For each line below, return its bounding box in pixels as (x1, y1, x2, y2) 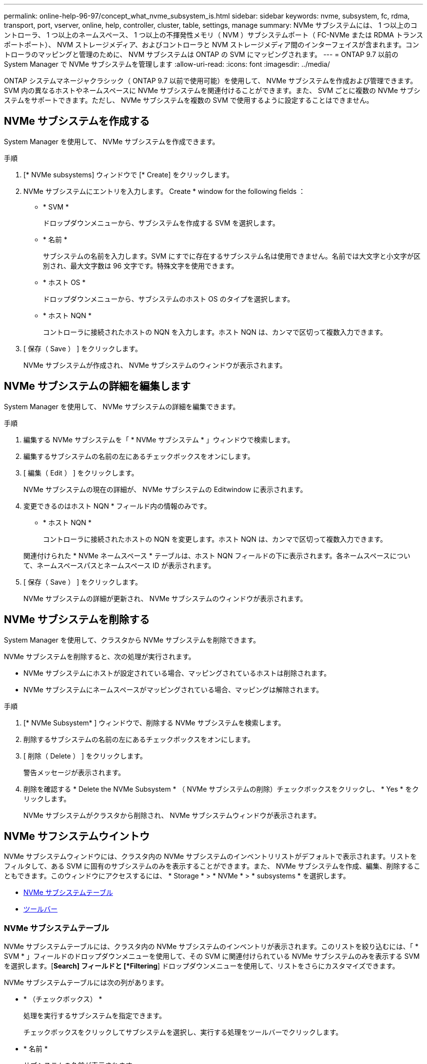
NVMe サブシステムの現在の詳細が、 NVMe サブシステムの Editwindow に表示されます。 (23, 485, 307, 494)
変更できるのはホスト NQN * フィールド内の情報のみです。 (23, 501, 211, 510)
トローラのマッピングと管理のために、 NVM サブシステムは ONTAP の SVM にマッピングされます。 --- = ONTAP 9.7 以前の (4, 50, 399, 58)
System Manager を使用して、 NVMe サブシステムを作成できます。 (4, 137, 219, 146)
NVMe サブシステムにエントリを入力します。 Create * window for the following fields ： (23, 187, 306, 195)
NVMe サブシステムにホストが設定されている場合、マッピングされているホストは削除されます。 (23, 668, 331, 677)
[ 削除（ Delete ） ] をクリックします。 (23, 751, 147, 760)
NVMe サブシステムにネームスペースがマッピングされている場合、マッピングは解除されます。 (23, 685, 323, 694)
